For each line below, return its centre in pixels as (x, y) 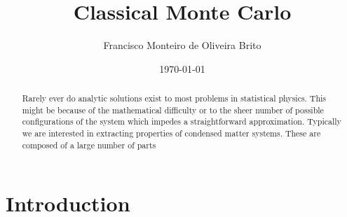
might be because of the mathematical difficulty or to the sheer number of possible (173, 110)
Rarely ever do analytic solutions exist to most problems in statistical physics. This (174, 98)
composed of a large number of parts (89, 145)
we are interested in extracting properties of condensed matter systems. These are (171, 133)
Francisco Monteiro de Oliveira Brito (182, 45)
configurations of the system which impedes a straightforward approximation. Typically (182, 121)
